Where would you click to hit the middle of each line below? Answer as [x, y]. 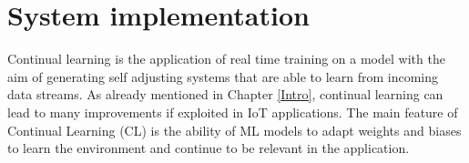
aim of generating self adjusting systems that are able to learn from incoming [223, 76]
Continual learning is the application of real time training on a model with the [226, 59]
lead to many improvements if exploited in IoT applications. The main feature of [233, 112]
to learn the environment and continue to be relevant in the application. [209, 148]
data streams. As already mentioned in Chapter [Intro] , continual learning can [225, 94]
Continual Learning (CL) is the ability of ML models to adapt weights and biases [234, 130]
